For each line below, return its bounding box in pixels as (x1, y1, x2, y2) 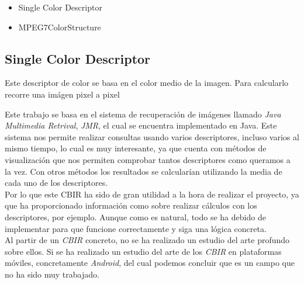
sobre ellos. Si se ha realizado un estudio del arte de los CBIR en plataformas (5, 245, 282, 257)
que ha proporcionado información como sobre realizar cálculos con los (5, 199, 257, 212)
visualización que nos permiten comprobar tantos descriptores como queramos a (5, 153, 291, 165)
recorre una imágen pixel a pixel (5, 88, 120, 100)
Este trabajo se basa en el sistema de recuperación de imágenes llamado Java (5, 108, 281, 120)
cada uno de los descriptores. (5, 176, 108, 189)
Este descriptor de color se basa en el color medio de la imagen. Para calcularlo (5, 77, 289, 89)
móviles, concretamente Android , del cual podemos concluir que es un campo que (5, 257, 295, 269)
